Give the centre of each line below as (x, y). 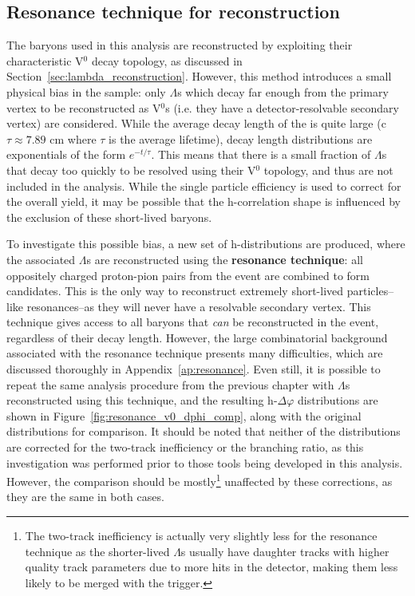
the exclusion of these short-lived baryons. (109, 217)
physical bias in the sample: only (86, 91)
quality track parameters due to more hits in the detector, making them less (211, 567)
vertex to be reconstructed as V (84, 107)
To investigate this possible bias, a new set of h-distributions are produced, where (206, 244)
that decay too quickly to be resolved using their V (131, 170)
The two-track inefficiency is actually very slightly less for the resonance (201, 536)
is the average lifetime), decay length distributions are (241, 138)
